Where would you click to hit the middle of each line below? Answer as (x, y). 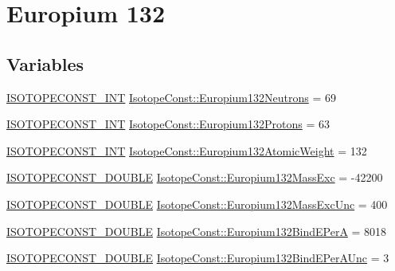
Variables (45, 63)
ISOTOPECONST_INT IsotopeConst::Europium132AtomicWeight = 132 (187, 150)
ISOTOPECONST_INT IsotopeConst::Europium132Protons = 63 (168, 124)
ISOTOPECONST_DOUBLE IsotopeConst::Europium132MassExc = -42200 (195, 177)
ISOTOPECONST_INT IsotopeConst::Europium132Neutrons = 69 (171, 97)
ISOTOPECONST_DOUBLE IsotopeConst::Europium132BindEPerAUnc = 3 (198, 258)
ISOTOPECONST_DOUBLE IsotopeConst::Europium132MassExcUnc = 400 (197, 204)
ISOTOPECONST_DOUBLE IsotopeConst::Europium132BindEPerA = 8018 (197, 231)
